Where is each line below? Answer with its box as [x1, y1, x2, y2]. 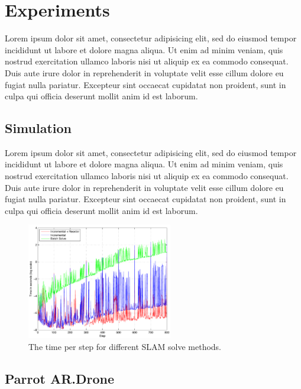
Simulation [5, 119, 72, 137]
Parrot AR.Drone [5, 369, 115, 387]
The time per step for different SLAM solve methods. [28, 340, 222, 352]
